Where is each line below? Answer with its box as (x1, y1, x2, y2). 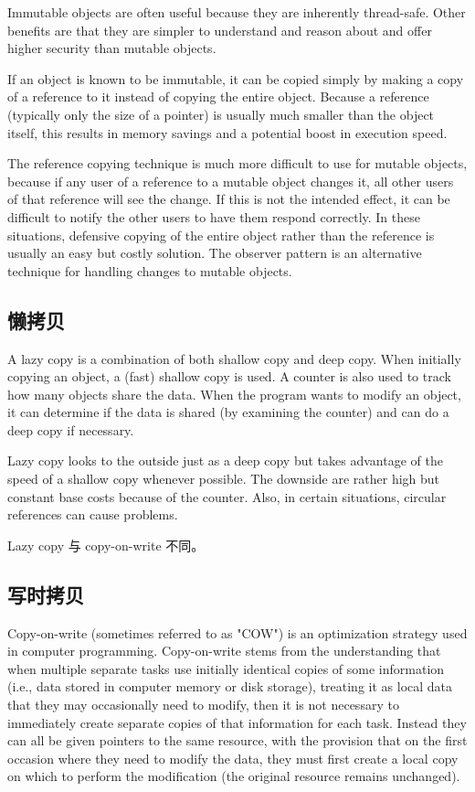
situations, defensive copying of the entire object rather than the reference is (7, 225, 435, 244)
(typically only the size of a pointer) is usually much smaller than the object (7, 104, 435, 123)
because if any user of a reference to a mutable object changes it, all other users (7, 171, 454, 190)
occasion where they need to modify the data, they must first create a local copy (7, 748, 459, 767)
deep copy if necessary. (7, 420, 134, 439)
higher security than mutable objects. (7, 38, 216, 58)
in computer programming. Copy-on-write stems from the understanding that (7, 641, 441, 660)
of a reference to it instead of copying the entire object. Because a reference (7, 87, 429, 106)
